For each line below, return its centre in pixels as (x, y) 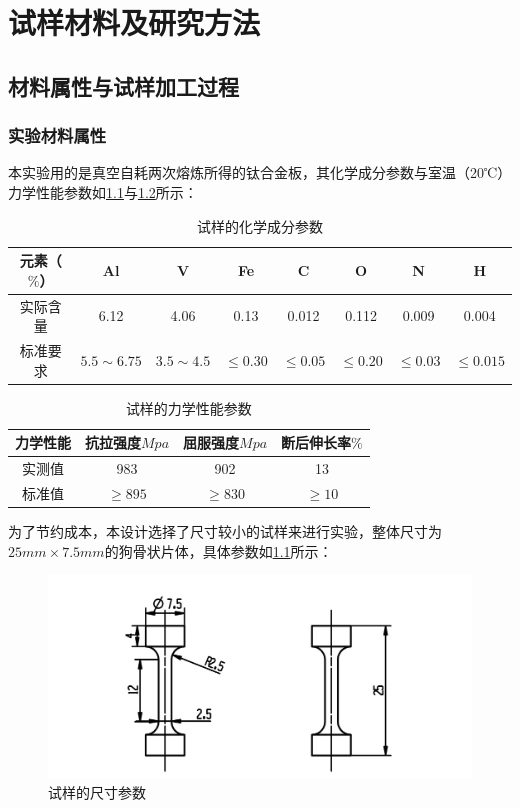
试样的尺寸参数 (97, 792)
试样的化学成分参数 (260, 225)
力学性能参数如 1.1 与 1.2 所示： (103, 191)
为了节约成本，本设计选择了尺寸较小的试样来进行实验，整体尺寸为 (225, 531)
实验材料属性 (57, 135)
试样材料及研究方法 (134, 22)
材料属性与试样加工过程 (123, 85)
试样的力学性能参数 (188, 407)
